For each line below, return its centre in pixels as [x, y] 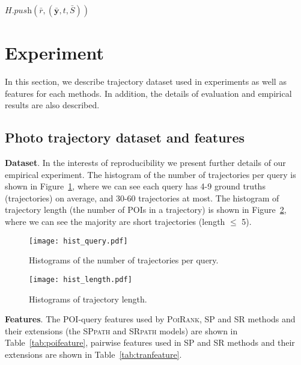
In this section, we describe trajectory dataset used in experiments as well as [146, 81]
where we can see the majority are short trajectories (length [115, 222]
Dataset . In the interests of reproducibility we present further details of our [145, 163]
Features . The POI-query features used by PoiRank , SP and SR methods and [150, 319]
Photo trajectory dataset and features [125, 137]
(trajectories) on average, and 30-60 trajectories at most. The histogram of [142, 198]
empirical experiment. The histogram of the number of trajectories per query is [150, 174]
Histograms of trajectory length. [88, 299]
